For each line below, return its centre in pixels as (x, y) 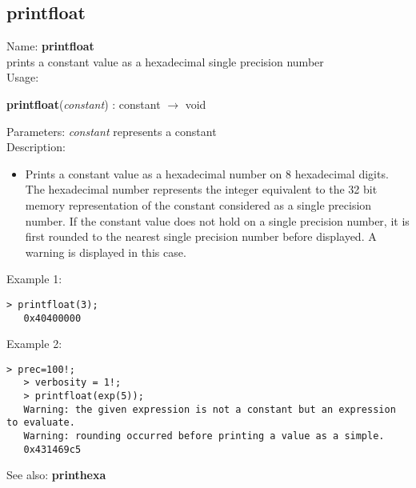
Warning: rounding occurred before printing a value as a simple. (204, 436)
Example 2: (34, 344)
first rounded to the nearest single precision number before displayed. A (201, 236)
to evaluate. (41, 423)
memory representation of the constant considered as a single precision (198, 204)
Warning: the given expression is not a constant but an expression (210, 409)
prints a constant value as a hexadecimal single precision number (165, 61)
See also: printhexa (56, 475)
